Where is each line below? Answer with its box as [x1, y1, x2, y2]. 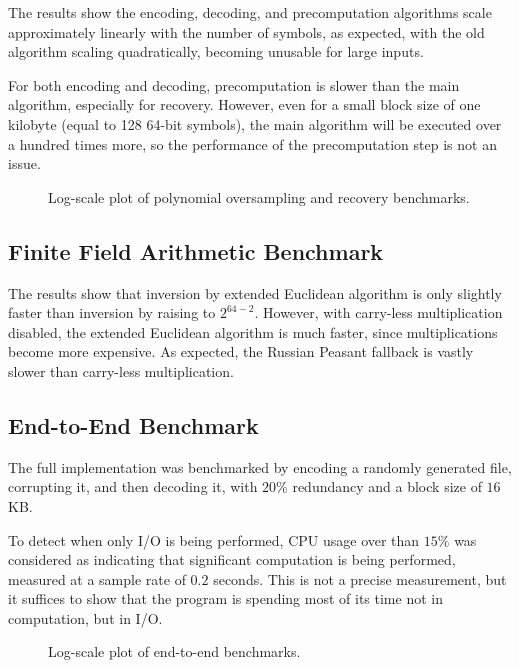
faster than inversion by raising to [8, 302, 216, 323]
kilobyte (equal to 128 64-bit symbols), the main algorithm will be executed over [8, 113, 502, 134]
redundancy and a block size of [292, 476, 482, 497]
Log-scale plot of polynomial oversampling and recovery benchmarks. [48, 186, 470, 207]
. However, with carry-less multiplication [254, 302, 503, 323]
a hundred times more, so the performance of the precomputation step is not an [8, 133, 497, 154]
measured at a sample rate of [8, 568, 186, 589]
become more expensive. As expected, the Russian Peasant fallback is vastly [8, 341, 474, 362]
